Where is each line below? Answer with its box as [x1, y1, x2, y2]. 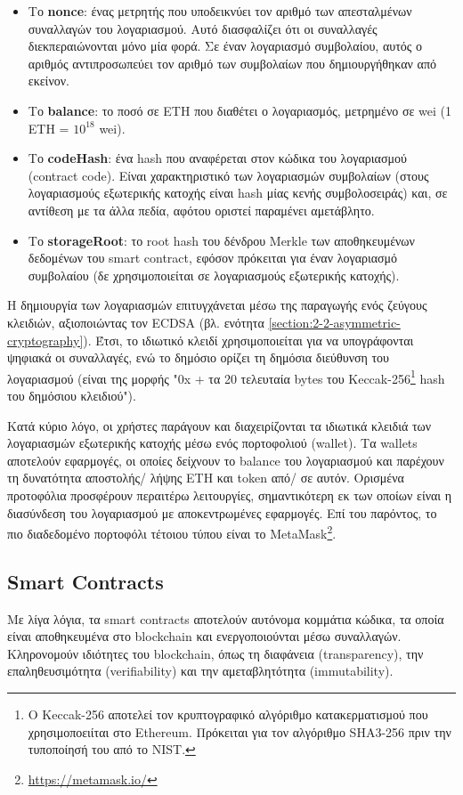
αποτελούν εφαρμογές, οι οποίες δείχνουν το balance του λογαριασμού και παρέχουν [7, 450, 444, 469]
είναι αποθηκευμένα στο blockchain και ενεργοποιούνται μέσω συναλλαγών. [7, 627, 402, 645]
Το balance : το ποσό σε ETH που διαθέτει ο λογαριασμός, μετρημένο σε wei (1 [28, 101, 451, 119]
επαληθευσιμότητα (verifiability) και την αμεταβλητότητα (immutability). [7, 661, 394, 680]
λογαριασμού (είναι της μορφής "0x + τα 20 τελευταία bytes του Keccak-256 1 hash [7, 366, 445, 387]
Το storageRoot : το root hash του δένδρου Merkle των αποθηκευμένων [28, 231, 415, 249]
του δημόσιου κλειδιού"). [7, 385, 136, 404]
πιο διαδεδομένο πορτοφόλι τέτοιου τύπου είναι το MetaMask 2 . [7, 522, 337, 542]
